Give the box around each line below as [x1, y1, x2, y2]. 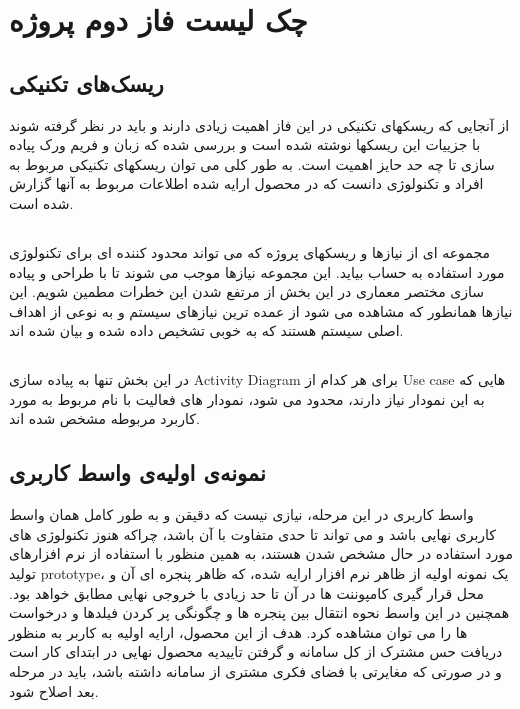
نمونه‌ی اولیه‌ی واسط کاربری [9, 457, 266, 488]
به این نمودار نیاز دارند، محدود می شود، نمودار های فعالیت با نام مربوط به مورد [9, 388, 485, 409]
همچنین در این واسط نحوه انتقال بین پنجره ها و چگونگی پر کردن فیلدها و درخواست [9, 602, 510, 623]
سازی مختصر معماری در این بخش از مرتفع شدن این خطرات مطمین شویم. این [9, 281, 485, 302]
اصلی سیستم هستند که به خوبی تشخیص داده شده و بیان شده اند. [9, 320, 404, 341]
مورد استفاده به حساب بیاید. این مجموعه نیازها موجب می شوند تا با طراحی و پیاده [9, 261, 505, 282]
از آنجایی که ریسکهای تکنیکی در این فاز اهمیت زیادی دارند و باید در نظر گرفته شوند [9, 114, 510, 135]
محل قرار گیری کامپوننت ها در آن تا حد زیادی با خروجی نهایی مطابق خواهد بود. [9, 582, 484, 603]
